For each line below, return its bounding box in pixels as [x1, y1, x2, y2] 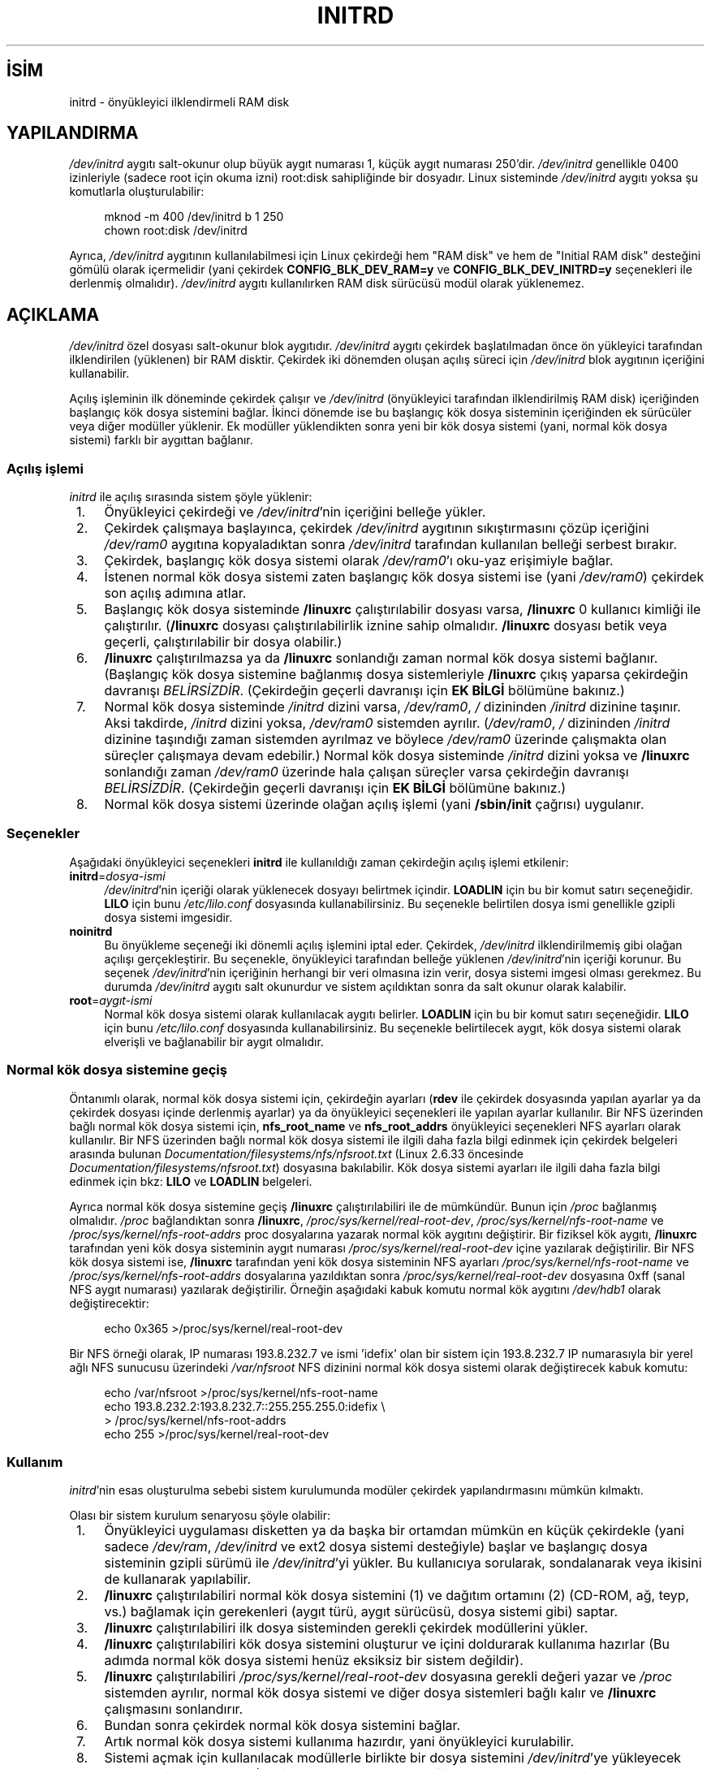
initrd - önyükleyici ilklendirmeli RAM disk [69, 94, 290, 109]
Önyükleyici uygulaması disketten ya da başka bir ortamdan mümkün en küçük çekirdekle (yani [104, 1522, 684, 1539]
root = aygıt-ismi [69, 993, 153, 1007]
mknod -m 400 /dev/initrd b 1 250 [104, 210, 284, 224]
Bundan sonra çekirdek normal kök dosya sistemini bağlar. [104, 1717, 461, 1734]
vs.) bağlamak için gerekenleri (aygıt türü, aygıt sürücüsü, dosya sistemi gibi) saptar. [104, 1603, 618, 1620]
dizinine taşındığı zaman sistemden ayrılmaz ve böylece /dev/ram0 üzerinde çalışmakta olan [104, 731, 667, 748]
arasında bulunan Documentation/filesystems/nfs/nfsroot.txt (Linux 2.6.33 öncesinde [69, 1146, 524, 1161]
